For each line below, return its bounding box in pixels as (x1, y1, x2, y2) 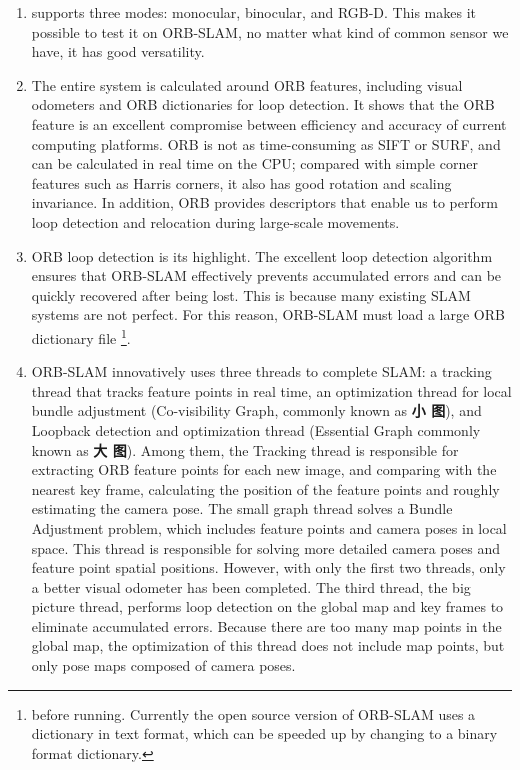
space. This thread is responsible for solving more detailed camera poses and (31, 537, 501, 558)
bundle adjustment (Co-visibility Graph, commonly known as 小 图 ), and (31, 400, 482, 421)
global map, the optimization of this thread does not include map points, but (31, 635, 505, 656)
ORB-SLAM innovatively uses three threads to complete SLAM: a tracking (31, 361, 492, 382)
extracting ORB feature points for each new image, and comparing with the (31, 459, 497, 480)
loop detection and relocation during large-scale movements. (31, 211, 400, 232)
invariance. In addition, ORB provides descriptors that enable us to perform (31, 192, 498, 213)
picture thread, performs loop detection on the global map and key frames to (31, 596, 504, 617)
